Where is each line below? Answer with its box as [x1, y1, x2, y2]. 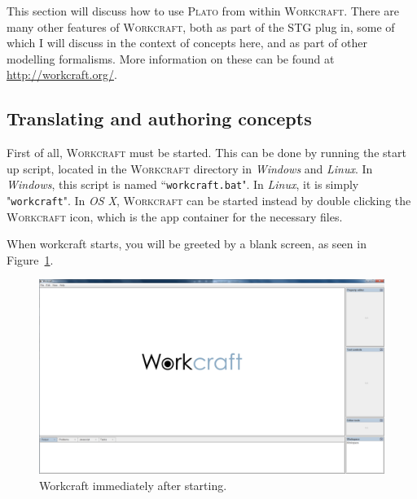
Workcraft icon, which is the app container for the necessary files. [7, 208, 343, 225]
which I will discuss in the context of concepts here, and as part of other [7, 34, 368, 51]
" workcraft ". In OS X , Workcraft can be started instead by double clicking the [7, 192, 411, 209]
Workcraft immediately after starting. [39, 476, 227, 493]
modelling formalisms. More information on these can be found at [7, 50, 335, 67]
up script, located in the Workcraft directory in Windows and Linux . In [7, 160, 373, 177]
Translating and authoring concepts [7, 106, 312, 131]
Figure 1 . [7, 251, 54, 268]
